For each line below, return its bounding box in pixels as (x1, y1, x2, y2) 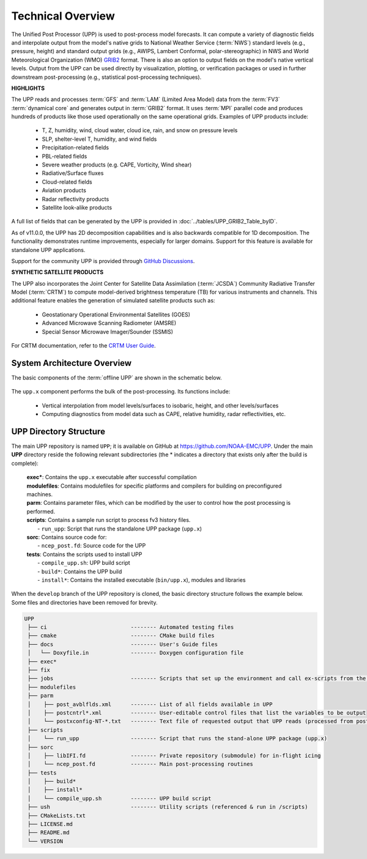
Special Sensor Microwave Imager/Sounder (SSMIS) (42, 328, 174, 335)
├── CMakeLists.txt (28, 812, 86, 819)
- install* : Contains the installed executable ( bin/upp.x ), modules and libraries (37, 576, 246, 584)
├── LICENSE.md (28, 820, 73, 828)
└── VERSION (28, 838, 64, 844)
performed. (26, 508, 55, 515)
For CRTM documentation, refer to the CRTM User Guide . (11, 342, 156, 349)
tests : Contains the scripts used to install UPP (26, 551, 143, 558)
